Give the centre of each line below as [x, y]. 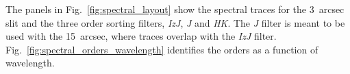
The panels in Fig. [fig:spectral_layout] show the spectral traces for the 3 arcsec [175, 9]
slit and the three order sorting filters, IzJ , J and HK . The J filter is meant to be [175, 22]
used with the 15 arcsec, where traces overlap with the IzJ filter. [141, 36]
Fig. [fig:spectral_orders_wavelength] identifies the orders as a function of [162, 49]
